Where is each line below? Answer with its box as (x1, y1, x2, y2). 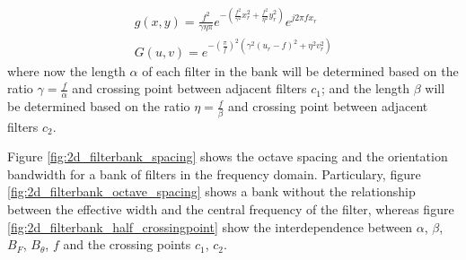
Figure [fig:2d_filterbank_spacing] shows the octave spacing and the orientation (7, 147, 448, 166)
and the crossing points (63, 235, 191, 254)
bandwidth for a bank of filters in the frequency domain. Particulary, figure (7, 164, 421, 183)
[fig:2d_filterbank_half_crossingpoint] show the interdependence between (7, 217, 413, 236)
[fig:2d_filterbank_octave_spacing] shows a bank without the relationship (7, 182, 416, 201)
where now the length (7, 61, 126, 80)
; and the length (321, 79, 410, 98)
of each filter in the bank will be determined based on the (142, 61, 459, 80)
